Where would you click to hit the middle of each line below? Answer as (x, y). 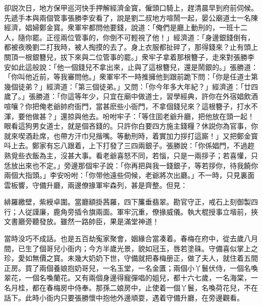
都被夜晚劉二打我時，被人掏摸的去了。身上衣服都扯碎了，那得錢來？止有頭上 (131, 47)
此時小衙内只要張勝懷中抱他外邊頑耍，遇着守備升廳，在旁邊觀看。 (134, 297)
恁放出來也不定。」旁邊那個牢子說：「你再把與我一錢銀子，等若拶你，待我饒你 (131, 165)
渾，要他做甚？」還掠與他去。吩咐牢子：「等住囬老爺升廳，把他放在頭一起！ (129, 116)
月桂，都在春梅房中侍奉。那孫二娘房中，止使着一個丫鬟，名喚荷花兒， (127, 288)
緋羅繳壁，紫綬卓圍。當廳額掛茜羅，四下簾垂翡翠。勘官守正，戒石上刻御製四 (131, 202)
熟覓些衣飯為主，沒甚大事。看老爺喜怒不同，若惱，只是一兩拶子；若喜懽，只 (131, 155)
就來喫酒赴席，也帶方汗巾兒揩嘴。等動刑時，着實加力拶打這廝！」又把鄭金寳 (131, 135)
